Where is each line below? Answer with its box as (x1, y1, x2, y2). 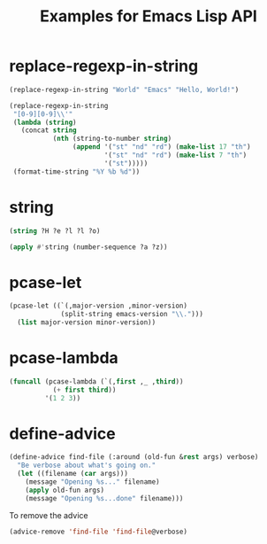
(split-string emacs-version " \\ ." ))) (60, 310, 203, 319)
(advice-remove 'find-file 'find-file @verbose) (9, 527, 188, 536)
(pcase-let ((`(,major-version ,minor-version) (9, 301, 188, 311)
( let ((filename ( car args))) (17, 470, 128, 478)
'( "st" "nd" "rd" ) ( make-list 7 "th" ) (103, 151, 248, 160)
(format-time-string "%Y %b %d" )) (12, 167, 141, 176)
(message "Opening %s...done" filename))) (25, 493, 184, 502)
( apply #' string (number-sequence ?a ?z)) (9, 242, 168, 252)
